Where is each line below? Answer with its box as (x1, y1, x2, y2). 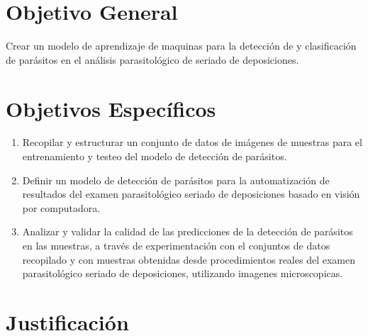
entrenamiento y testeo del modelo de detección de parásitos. (22, 149, 287, 164)
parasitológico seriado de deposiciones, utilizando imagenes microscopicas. (22, 266, 343, 281)
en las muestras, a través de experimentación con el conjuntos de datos (22, 238, 330, 252)
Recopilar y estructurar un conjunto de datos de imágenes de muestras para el (22, 135, 362, 150)
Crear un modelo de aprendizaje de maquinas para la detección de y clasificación (6, 38, 357, 53)
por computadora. (22, 200, 101, 215)
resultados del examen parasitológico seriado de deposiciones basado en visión (22, 186, 360, 201)
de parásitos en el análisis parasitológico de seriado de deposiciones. (6, 52, 299, 67)
